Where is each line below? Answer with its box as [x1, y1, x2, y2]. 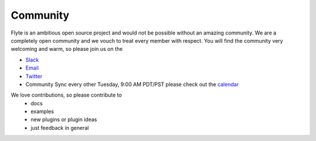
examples [30, 108, 54, 115]
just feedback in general [30, 124, 89, 131]
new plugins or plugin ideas [30, 116, 97, 123]
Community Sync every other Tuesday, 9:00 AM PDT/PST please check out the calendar [25, 81, 239, 88]
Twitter [25, 73, 43, 80]
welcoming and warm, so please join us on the [11, 46, 123, 53]
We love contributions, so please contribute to [11, 91, 122, 99]
